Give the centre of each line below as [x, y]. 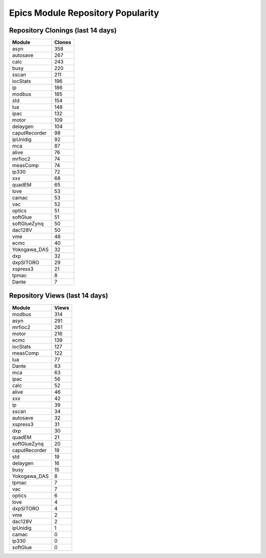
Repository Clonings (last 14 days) [63, 30]
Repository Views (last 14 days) [59, 296]
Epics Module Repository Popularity [84, 13]
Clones [63, 42]
